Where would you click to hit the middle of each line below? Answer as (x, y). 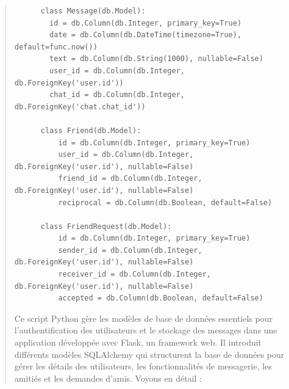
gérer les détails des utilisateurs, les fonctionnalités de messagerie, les (143, 366)
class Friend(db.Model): (91, 130)
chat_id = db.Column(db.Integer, (117, 95)
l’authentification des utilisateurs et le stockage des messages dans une (146, 330)
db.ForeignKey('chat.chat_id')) (80, 107)
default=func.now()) (56, 47)
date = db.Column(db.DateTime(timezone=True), (146, 35)
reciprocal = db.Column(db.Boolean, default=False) (165, 202)
